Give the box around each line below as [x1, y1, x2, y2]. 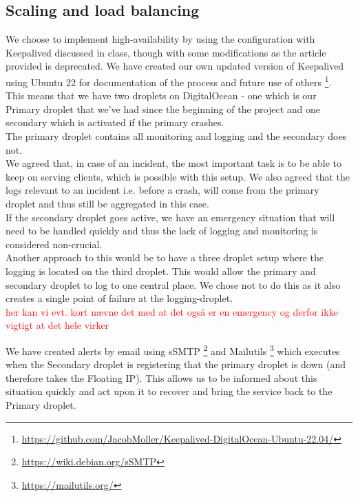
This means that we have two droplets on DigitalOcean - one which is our [6, 88, 317, 103]
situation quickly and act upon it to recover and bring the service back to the [6, 384, 333, 398]
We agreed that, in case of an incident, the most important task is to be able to [6, 156, 342, 170]
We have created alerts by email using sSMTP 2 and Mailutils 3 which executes [6, 341, 340, 358]
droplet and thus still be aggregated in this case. [6, 196, 209, 210]
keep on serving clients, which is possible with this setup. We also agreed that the [6, 169, 350, 183]
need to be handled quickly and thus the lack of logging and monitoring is [6, 223, 318, 238]
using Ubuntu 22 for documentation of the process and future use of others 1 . [6, 72, 332, 89]
